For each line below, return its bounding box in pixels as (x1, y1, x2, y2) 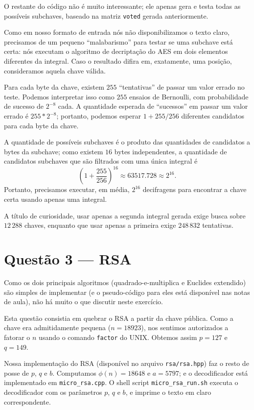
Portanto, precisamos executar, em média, (4, 184, 130, 194)
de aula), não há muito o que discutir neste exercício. (4, 296, 163, 307)
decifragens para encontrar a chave (142, 184, 247, 194)
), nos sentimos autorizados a (141, 322, 229, 333)
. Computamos (52, 367, 96, 378)
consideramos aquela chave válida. (4, 65, 106, 75)
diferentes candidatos (181, 111, 245, 121)
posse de (4, 367, 29, 378)
